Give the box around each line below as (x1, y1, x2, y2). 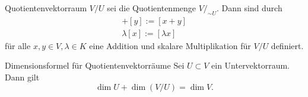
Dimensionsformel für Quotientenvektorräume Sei (5, 59, 185, 72)
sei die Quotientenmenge (107, 2, 196, 14)
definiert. (271, 39, 304, 51)
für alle (5, 39, 31, 51)
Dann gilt (5, 71, 40, 83)
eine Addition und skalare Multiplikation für (89, 39, 251, 51)
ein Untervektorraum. (211, 59, 290, 72)
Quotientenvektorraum (5, 2, 87, 14)
